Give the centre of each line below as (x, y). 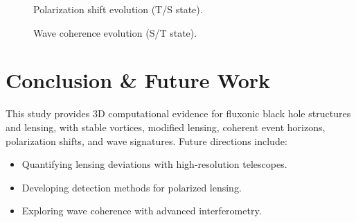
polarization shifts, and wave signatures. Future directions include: (146, 140)
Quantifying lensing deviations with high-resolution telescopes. (154, 164)
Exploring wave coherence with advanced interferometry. (142, 211)
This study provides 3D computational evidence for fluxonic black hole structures (178, 113)
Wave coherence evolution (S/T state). (115, 32)
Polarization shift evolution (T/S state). (118, 9)
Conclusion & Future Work (138, 80)
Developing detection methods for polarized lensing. (132, 187)
